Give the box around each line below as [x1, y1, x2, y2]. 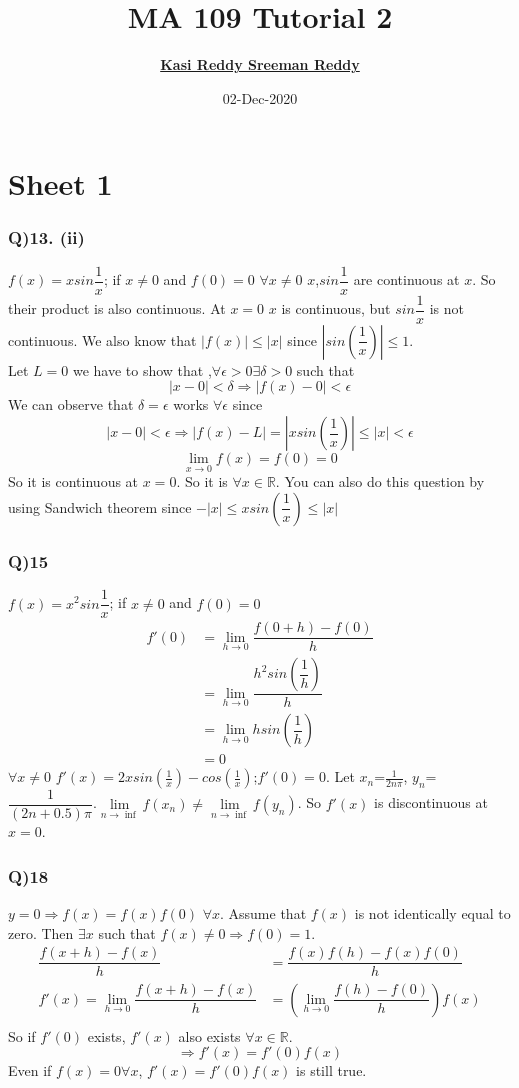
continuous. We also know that [8, 329, 197, 350]
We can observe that [8, 394, 134, 415]
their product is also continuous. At [8, 298, 226, 319]
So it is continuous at [8, 471, 139, 492]
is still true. [296, 1060, 367, 1081]
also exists [178, 1025, 241, 1046]
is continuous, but [281, 298, 391, 319]
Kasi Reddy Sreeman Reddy [160, 54, 360, 75]
